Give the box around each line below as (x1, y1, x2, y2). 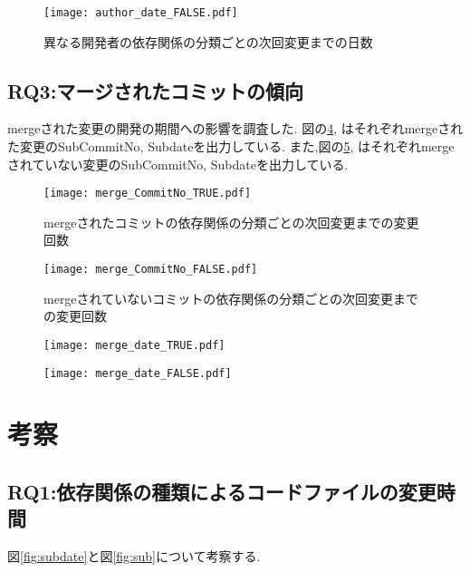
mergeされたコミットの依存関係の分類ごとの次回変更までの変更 (43, 212, 419, 231)
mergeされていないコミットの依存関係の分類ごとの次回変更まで (43, 288, 419, 307)
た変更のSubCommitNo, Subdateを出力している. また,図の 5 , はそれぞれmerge (7, 137, 455, 156)
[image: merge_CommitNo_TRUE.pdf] (43, 187, 252, 200)
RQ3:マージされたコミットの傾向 (7, 76, 303, 104)
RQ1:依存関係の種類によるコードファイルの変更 (7, 478, 436, 505)
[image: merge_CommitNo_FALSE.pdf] (43, 263, 258, 276)
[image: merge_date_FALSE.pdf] (43, 366, 232, 380)
